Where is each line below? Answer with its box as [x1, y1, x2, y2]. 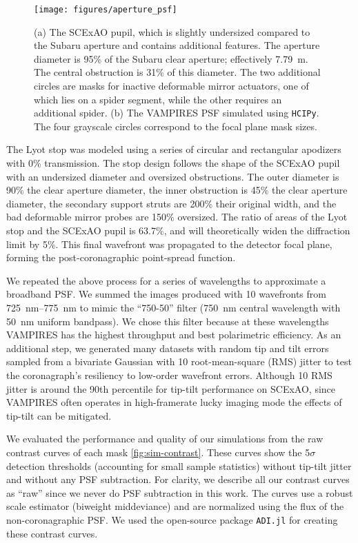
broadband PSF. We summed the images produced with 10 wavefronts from [6, 287, 326, 301]
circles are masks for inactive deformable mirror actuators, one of [34, 79, 309, 93]
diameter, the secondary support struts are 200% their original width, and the [6, 196, 337, 210]
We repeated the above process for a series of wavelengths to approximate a [6, 273, 326, 287]
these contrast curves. [6, 526, 98, 540]
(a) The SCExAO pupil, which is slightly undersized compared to [34, 24, 310, 39]
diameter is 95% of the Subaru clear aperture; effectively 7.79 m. [34, 51, 308, 65]
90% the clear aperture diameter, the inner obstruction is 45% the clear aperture [6, 183, 348, 197]
